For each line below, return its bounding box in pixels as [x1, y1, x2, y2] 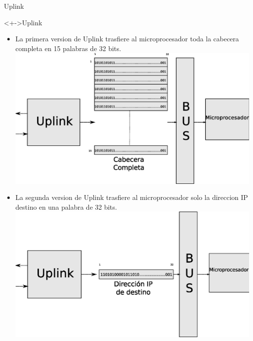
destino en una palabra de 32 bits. [15, 201, 117, 212]
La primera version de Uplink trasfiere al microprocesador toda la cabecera [15, 34, 239, 44]
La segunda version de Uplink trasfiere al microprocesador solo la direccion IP [15, 192, 248, 202]
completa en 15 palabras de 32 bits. [15, 43, 121, 53]
